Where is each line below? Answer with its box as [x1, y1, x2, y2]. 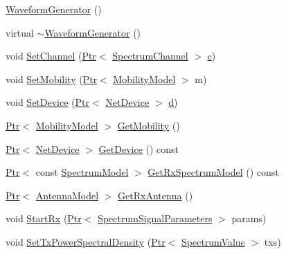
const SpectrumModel [35, 165, 129, 179]
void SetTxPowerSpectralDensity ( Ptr [6, 234, 166, 248]
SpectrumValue [181, 234, 245, 248]
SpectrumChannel [112, 48, 188, 63]
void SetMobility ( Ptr [6, 71, 98, 86]
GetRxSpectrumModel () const [148, 165, 279, 179]
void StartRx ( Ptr [6, 211, 82, 226]
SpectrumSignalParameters [98, 211, 213, 226]
